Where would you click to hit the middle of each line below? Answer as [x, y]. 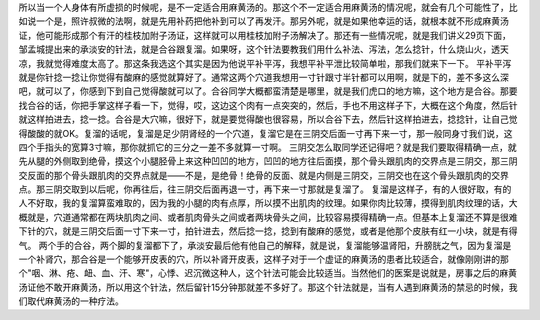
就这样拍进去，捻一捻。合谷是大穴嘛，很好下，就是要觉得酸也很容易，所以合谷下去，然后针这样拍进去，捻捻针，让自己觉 [268, 119]
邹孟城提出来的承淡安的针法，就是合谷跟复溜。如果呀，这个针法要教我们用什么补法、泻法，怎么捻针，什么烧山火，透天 [263, 49]
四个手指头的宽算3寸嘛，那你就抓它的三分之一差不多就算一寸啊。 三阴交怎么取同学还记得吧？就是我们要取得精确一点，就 [267, 147]
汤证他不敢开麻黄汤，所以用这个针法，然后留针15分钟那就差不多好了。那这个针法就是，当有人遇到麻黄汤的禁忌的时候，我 [268, 287]
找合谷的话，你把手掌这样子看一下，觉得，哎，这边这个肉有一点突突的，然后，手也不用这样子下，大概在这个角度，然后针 [268, 105]
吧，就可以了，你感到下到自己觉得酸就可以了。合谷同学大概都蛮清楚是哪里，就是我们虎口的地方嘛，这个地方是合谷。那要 [268, 91]
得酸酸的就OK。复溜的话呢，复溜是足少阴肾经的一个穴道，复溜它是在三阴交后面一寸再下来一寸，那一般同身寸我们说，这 [266, 133]
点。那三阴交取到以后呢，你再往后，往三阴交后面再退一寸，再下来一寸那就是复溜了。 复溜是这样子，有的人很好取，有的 [265, 189]
